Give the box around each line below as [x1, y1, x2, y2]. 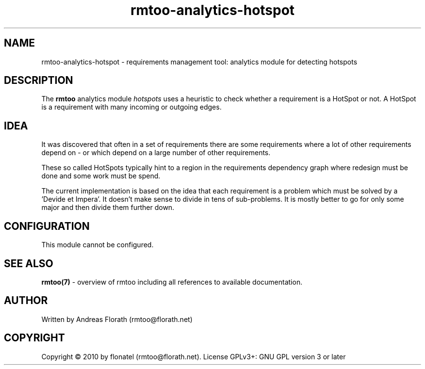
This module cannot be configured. [41, 241, 154, 249]
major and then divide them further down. [41, 203, 175, 212]
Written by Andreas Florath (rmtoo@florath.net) [41, 315, 193, 323]
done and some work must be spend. [41, 172, 161, 180]
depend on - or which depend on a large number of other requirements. [41, 148, 271, 157]
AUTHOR [4, 294, 48, 307]
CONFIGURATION [4, 220, 90, 232]
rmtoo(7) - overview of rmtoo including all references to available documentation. [41, 277, 303, 286]
